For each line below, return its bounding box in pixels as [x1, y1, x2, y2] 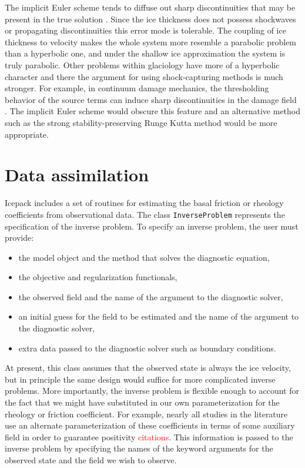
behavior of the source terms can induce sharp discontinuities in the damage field [5, 93, 297, 105]
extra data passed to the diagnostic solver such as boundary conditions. [18, 341, 276, 354]
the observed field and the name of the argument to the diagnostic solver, [18, 290, 283, 303]
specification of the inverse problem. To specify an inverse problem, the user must [5, 220, 299, 232]
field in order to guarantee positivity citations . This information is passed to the [5, 430, 293, 443]
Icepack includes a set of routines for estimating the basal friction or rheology [5, 197, 284, 209]
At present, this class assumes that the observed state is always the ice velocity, [5, 361, 291, 374]
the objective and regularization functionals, [18, 271, 177, 283]
